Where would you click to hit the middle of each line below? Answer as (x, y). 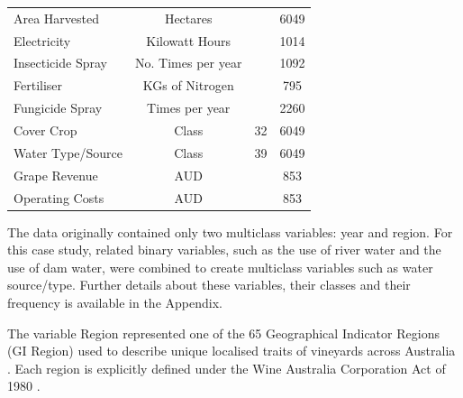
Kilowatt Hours (189, 40)
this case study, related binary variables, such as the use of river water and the (224, 250)
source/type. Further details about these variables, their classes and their (209, 285)
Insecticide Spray (60, 63)
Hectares (188, 18)
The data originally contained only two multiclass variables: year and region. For (230, 231)
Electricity (42, 40)
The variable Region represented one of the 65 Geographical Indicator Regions (223, 333)
